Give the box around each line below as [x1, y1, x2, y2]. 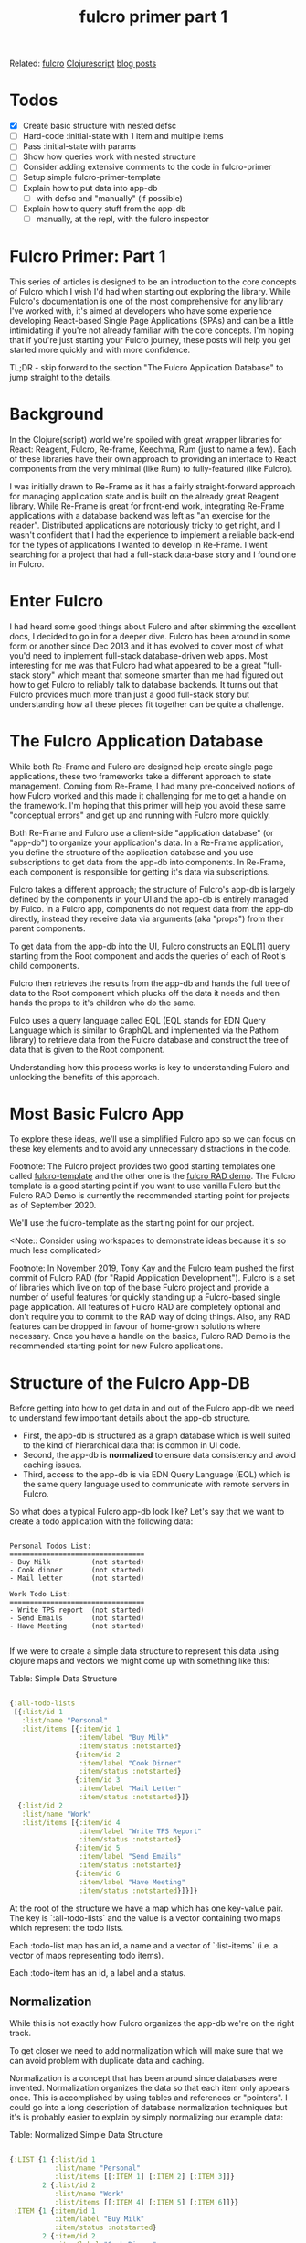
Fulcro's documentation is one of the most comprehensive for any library [9, 295, 284, 306]
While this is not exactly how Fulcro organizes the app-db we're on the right [9, 2018, 295, 2029]
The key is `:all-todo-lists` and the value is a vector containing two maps [9, 1912, 281, 1923]
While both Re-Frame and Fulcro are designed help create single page [9, 761, 274, 772]
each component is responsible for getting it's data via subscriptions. [9, 866, 270, 877]
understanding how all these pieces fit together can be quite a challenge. [9, 698, 285, 710]
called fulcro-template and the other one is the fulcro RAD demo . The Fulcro [9, 1171, 296, 1182]
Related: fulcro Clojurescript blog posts [9, 58, 157, 70]
